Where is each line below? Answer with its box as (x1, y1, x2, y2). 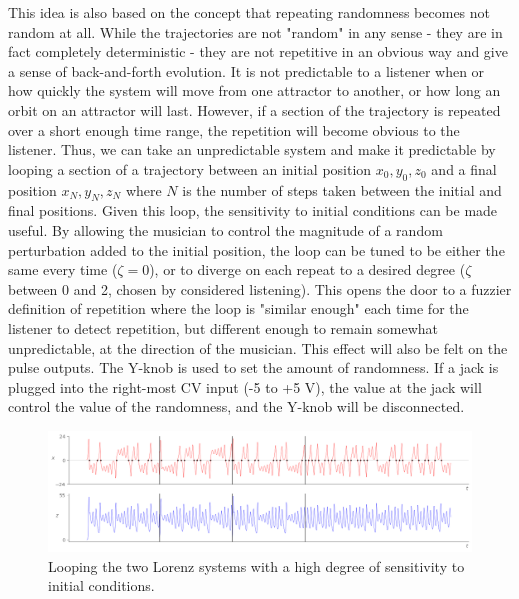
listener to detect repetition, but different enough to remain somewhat (8, 317, 439, 338)
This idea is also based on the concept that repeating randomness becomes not (8, 2, 491, 22)
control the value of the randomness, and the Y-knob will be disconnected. (8, 396, 465, 417)
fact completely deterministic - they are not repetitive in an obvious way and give (8, 41, 508, 62)
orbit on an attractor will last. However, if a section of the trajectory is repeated (8, 99, 501, 120)
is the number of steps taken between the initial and (182, 179, 502, 200)
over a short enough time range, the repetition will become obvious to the (8, 119, 460, 140)
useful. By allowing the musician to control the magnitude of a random (8, 219, 443, 240)
